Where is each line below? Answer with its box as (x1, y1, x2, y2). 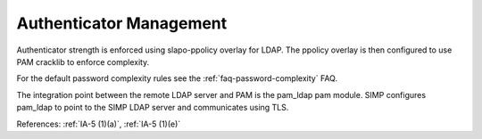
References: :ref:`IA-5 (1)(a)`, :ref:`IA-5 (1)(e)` (16, 119, 181, 129)
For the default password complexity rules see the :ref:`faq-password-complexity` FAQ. (16, 73, 338, 84)
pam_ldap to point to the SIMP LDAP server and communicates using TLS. (16, 102, 289, 113)
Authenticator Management (16, 13, 228, 33)
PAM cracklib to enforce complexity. (16, 56, 150, 67)
